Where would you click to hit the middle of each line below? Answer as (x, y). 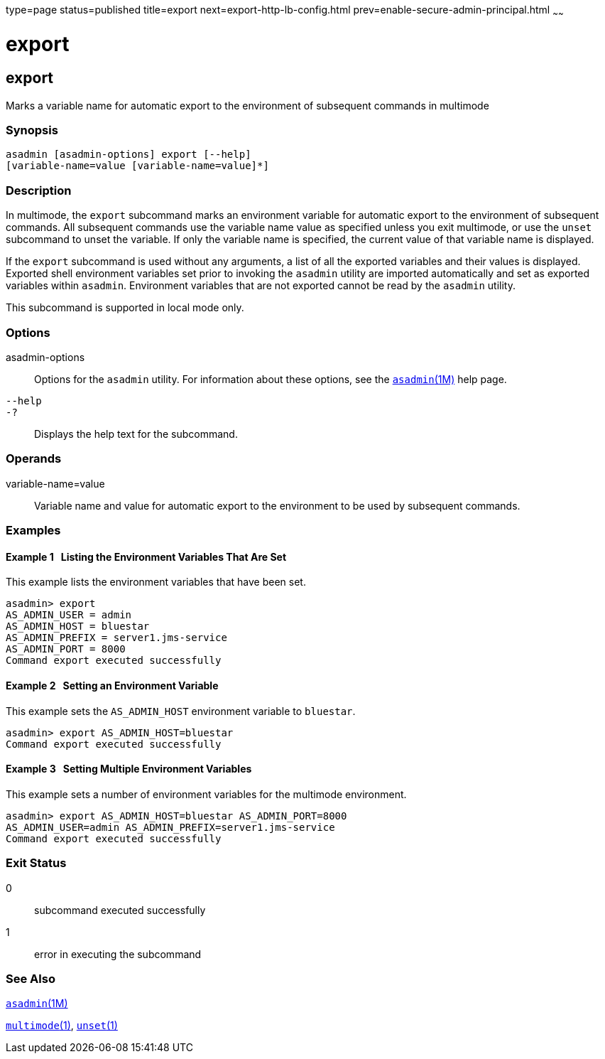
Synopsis (32, 130)
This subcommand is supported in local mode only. (125, 308)
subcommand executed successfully (120, 910)
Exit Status (36, 863)
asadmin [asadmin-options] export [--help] (129, 155)
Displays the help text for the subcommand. (136, 434)
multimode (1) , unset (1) (62, 1026)
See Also (31, 978)
